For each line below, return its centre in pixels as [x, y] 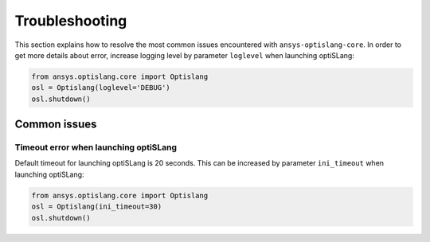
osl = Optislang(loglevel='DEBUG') [101, 88]
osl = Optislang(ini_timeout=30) [97, 207]
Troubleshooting [71, 21]
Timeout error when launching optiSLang [96, 147]
